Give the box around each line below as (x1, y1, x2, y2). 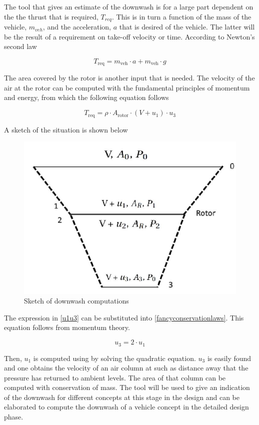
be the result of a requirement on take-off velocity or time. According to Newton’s (4, 31, 255, 41)
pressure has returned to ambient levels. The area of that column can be (4, 372, 226, 382)
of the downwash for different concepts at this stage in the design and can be (4, 391, 239, 402)
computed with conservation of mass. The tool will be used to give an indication (4, 382, 250, 392)
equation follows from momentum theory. (4, 322, 130, 332)
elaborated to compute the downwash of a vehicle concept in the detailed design (4, 401, 249, 412)
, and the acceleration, (42, 21, 111, 32)
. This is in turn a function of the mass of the (111, 11, 251, 21)
